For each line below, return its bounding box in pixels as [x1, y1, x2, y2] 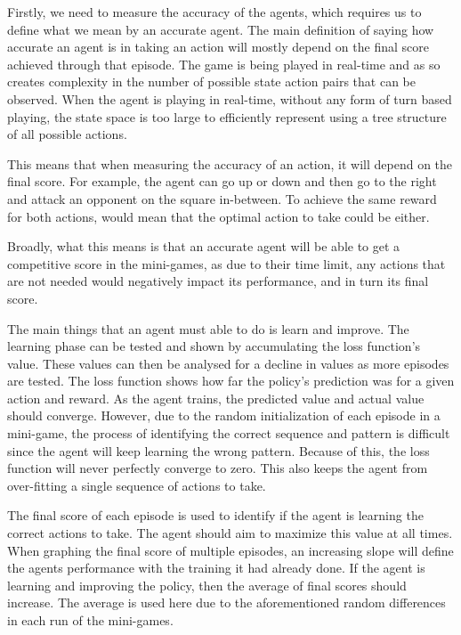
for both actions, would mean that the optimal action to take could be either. [7, 207, 430, 225]
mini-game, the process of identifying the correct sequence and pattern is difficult [7, 424, 450, 443]
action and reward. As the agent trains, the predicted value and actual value [7, 388, 425, 407]
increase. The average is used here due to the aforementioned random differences [7, 593, 446, 612]
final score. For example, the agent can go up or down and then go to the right [7, 172, 437, 191]
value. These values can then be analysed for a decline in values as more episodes [7, 354, 449, 372]
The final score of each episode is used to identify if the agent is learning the [7, 506, 424, 525]
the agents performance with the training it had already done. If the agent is [7, 558, 425, 577]
